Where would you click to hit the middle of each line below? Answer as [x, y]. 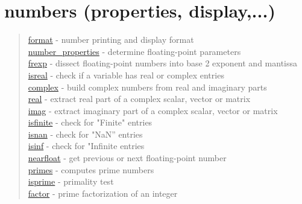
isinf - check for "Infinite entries [86, 146]
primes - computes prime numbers [91, 169]
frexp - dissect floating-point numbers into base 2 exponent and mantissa [163, 63]
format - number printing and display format [111, 40]
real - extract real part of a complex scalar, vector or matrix [139, 99]
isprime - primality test [71, 181]
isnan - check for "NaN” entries [85, 134]
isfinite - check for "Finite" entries [90, 122]
